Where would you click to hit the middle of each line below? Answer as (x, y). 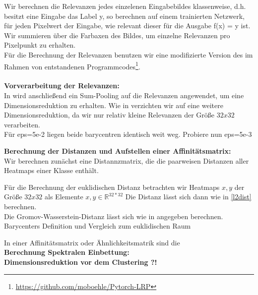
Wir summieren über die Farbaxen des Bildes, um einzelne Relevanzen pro (117, 35)
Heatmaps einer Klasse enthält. (51, 170)
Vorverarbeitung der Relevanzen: (62, 86)
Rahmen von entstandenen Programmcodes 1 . (72, 65)
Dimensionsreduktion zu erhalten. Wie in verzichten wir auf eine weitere (114, 105)
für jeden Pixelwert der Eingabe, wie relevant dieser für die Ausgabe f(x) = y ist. (127, 26)
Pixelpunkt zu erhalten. (40, 45)
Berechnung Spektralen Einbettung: (67, 252)
